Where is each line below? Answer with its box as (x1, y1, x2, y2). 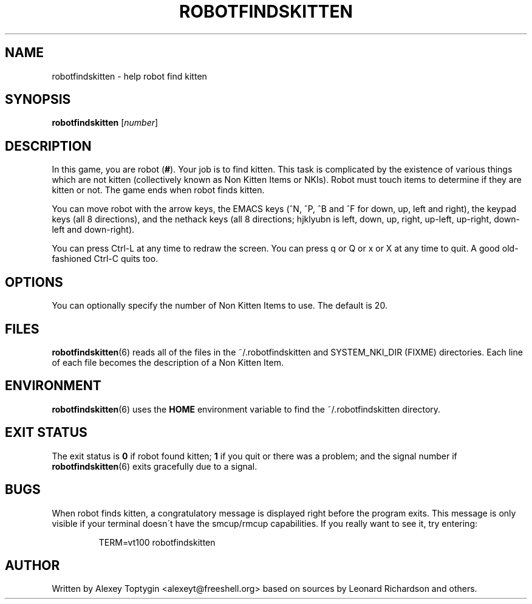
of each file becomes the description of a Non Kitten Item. (52, 357, 284, 368)
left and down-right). (52, 224, 135, 235)
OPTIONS (5, 274, 63, 290)
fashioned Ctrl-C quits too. (52, 253, 159, 264)
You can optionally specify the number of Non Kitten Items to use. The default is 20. (52, 300, 387, 311)
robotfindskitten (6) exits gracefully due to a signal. (52, 461, 257, 472)
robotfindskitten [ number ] (52, 117, 159, 128)
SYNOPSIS (5, 92, 71, 108)
